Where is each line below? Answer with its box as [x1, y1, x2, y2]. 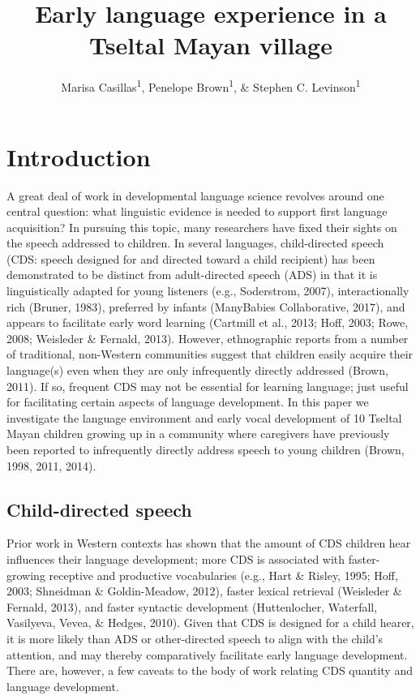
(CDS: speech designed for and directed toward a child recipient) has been [6, 250, 375, 267]
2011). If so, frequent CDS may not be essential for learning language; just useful [6, 377, 409, 394]
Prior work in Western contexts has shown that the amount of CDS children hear [6, 535, 411, 552]
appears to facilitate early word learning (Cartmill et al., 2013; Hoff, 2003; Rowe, [6, 314, 409, 331]
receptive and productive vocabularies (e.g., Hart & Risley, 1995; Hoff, [49, 566, 398, 583]
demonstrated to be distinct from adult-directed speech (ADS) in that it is [6, 266, 378, 283]
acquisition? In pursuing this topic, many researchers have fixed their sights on [6, 218, 397, 235]
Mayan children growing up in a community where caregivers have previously [6, 425, 390, 442]
